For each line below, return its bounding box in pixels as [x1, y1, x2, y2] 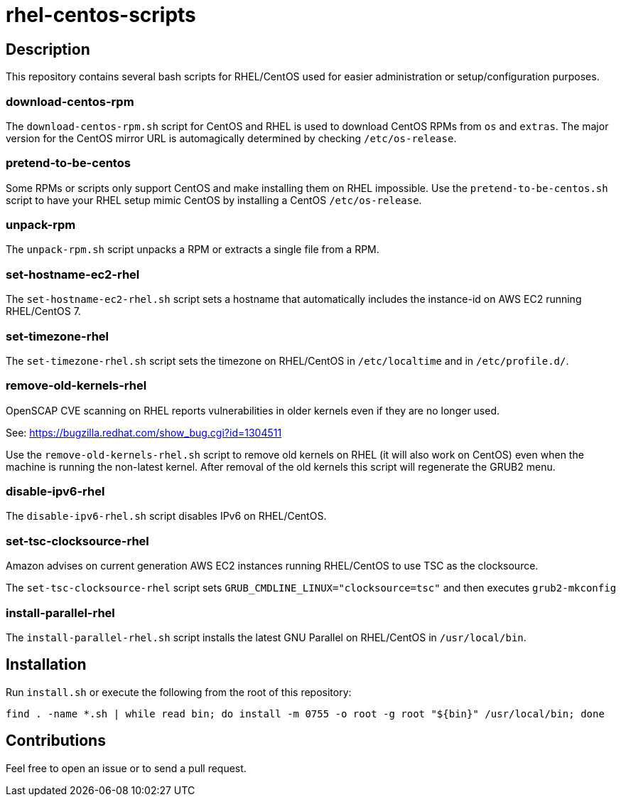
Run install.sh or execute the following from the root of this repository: [6, 685, 352, 698]
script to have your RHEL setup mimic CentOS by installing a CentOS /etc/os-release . [6, 193, 422, 206]
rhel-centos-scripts [6, 3, 196, 27]
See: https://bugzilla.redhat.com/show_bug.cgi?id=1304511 [6, 426, 282, 439]
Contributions [6, 732, 106, 750]
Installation [6, 656, 87, 674]
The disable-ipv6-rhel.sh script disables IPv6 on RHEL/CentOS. [6, 510, 327, 523]
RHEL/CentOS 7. [6, 305, 81, 318]
